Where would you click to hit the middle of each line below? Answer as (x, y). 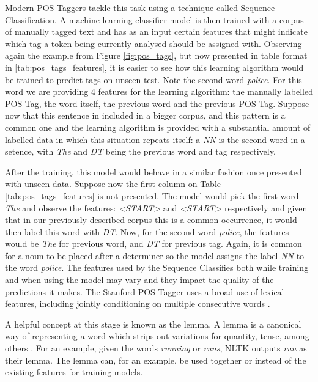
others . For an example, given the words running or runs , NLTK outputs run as (156, 348)
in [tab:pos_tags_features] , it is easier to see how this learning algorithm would (154, 67)
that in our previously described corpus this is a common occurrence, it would (151, 220)
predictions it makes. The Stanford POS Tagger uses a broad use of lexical (145, 291)
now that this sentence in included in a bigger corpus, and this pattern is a (145, 115)
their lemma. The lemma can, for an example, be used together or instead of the (156, 360)
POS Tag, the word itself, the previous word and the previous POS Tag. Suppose (157, 103)
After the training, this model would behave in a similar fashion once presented (153, 171)
